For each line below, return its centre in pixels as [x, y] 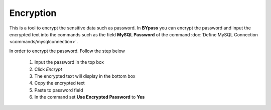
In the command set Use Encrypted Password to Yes [90, 97]
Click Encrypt [48, 69]
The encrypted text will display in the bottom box [85, 76]
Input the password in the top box [69, 62]
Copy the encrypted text [59, 83]
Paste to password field [59, 90]
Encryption [33, 13]
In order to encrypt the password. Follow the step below [67, 51]
